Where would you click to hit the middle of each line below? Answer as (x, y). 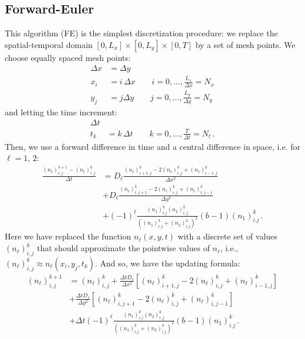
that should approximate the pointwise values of (123, 248)
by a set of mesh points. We (245, 44)
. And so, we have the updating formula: (168, 263)
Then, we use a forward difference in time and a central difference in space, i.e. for (152, 146)
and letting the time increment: (61, 112)
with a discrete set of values (228, 236)
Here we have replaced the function (68, 236)
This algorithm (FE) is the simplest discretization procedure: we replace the (141, 33)
